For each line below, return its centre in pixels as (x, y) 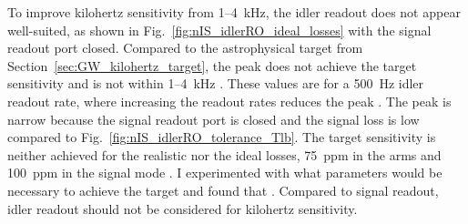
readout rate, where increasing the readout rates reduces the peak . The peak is (229, 101)
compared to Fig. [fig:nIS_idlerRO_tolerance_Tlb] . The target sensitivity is (222, 137)
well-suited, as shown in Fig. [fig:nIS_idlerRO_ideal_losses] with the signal (219, 30)
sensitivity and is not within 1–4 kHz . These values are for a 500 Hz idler (216, 83)
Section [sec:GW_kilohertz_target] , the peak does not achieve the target (212, 65)
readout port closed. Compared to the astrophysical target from (185, 48)
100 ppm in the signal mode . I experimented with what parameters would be (225, 173)
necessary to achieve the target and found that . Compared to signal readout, (223, 190)
